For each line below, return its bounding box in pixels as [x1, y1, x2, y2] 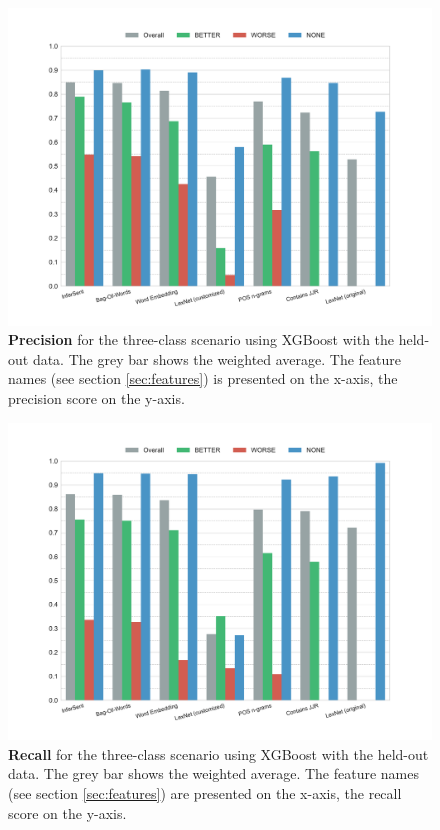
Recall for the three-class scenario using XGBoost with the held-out [8, 743, 429, 764]
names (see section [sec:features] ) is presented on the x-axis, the [8, 368, 398, 389]
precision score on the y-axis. [8, 387, 185, 408]
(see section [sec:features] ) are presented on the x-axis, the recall [8, 782, 402, 803]
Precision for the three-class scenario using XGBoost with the [8, 329, 395, 350]
